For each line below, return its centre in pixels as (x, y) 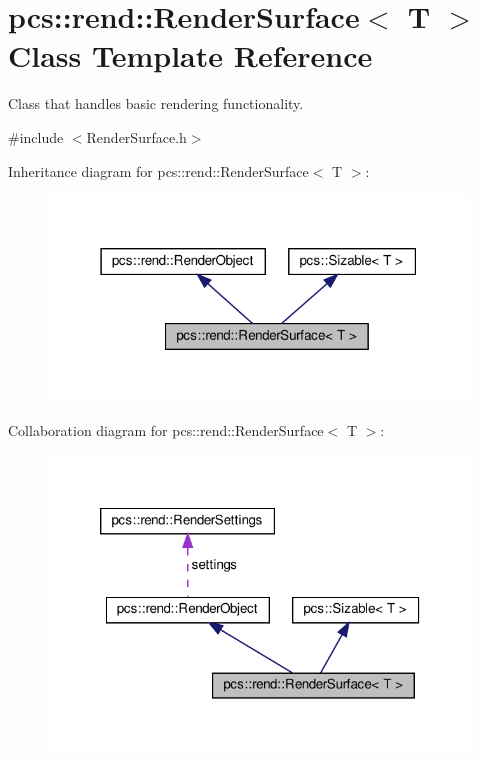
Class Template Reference (190, 55)
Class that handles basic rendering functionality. (156, 103)
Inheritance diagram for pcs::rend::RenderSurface (158, 170)
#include (36, 136)
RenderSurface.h (136, 136)
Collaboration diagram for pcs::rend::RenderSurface (166, 430)
